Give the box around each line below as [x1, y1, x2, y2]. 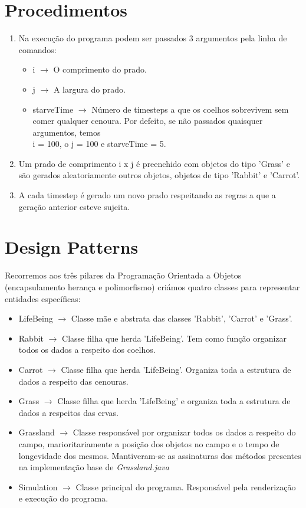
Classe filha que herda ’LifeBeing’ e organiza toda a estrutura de [57, 395, 291, 407]
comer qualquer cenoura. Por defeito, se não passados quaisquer [32, 114, 263, 127]
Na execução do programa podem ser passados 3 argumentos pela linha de [18, 32, 287, 44]
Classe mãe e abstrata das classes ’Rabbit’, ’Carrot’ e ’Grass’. [71, 312, 292, 325]
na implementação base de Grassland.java [18, 461, 169, 473]
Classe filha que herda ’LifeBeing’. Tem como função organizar [62, 332, 287, 344]
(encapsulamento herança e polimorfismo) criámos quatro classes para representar [5, 280, 300, 293]
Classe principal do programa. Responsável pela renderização [75, 480, 296, 493]
